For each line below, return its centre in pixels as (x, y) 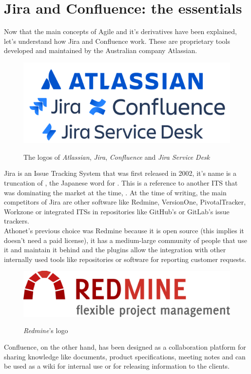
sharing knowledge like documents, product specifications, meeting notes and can (125, 356)
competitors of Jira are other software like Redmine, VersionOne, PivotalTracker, (125, 202)
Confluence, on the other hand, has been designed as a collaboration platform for (125, 346)
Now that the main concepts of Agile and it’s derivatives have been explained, (120, 31)
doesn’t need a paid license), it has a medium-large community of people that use (125, 240)
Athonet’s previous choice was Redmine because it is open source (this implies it (124, 230)
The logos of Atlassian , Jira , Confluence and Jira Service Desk (117, 157)
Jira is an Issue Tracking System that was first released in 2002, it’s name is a (120, 173)
